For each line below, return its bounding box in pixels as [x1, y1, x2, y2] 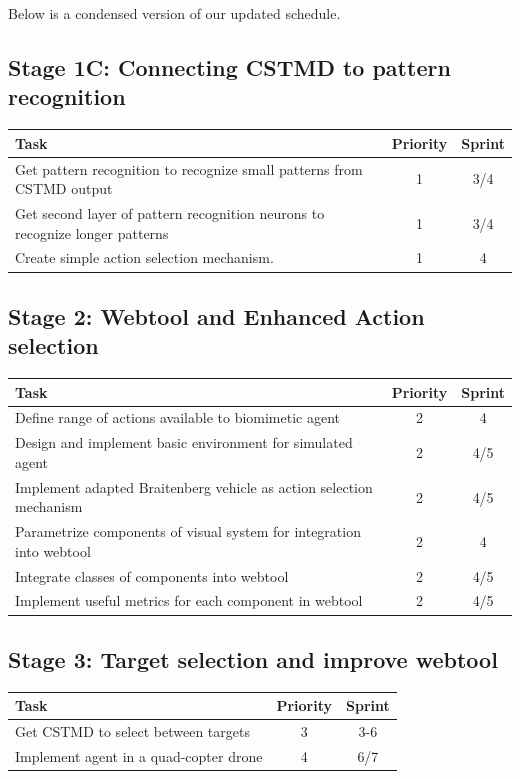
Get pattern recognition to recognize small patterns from [15, 158, 363, 179]
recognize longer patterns [15, 222, 169, 243]
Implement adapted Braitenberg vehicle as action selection [15, 476, 373, 497]
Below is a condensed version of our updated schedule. [8, 3, 341, 23]
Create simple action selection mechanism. [15, 247, 274, 268]
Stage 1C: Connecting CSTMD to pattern [8, 51, 451, 82]
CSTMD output [15, 178, 113, 199]
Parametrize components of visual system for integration [15, 521, 361, 542]
